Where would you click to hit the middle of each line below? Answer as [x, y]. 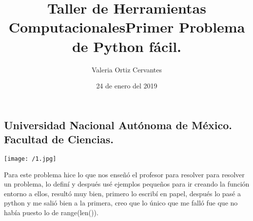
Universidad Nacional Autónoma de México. [118, 125]
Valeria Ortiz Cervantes [127, 69]
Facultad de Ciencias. [59, 139]
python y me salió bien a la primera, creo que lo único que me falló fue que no [121, 203]
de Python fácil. [127, 46]
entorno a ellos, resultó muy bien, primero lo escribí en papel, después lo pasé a [122, 193]
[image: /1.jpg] [30, 159]
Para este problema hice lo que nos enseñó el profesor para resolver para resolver [124, 174]
